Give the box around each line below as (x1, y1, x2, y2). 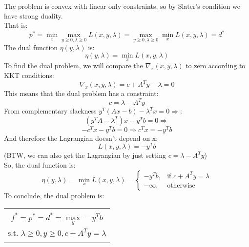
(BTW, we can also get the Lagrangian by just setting (4, 150, 166, 160)
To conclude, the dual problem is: (4, 190, 104, 200)
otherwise (167, 182, 195, 189)
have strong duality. (4, 10, 63, 20)
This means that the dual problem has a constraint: (4, 88, 159, 98)
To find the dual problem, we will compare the (4, 60, 143, 71)
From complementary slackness (4, 106, 97, 116)
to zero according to (186, 60, 246, 71)
